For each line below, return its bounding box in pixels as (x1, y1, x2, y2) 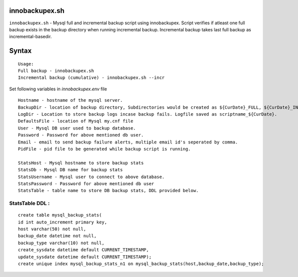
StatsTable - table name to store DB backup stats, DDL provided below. (18, 188, 199, 194)
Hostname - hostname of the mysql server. (18, 97, 123, 103)
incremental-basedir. (9, 34, 52, 40)
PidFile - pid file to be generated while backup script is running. (18, 146, 191, 151)
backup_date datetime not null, (18, 233, 97, 239)
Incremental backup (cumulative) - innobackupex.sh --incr (18, 75, 165, 80)
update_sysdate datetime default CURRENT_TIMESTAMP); (18, 254, 151, 260)
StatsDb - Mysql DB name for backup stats (18, 167, 123, 173)
